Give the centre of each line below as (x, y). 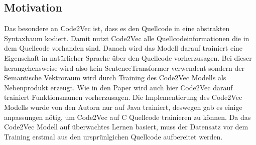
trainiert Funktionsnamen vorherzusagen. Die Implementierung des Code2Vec (123, 97)
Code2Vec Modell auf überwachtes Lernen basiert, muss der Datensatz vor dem (126, 127)
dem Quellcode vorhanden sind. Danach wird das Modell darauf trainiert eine (123, 48)
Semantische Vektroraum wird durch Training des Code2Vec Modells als (115, 78)
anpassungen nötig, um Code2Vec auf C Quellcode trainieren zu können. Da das (127, 117)
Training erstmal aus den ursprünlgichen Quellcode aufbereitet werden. (113, 136)
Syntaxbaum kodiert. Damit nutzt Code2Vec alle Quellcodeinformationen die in (127, 38)
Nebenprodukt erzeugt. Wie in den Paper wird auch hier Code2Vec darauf (118, 87)
